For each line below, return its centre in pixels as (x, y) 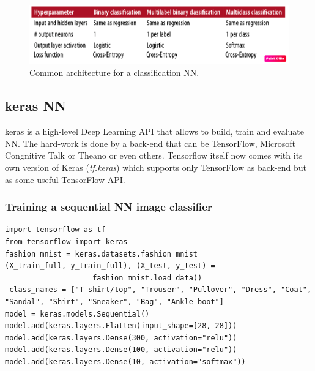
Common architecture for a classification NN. (114, 73)
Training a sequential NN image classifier (109, 207)
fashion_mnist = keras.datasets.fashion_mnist (101, 254)
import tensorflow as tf (55, 230)
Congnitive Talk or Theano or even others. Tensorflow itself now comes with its (154, 155)
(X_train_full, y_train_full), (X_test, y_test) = (110, 266)
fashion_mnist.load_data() (147, 278)
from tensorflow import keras (66, 242)
